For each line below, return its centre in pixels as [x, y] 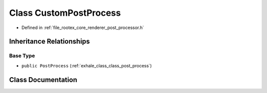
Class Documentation [43, 79]
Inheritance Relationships [49, 42]
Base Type [22, 56]
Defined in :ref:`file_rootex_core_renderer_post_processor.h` [83, 28]
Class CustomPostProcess [65, 13]
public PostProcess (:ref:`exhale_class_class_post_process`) [87, 65]
